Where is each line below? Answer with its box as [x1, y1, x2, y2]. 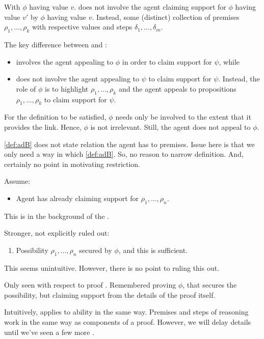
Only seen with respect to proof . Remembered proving [4, 279, 176, 290]
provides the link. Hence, [4, 121, 82, 132]
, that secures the [182, 279, 237, 290]
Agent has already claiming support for [16, 192, 139, 203]
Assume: [4, 176, 31, 186]
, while [219, 56, 240, 67]
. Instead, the [218, 73, 260, 84]
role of [16, 83, 36, 94]
